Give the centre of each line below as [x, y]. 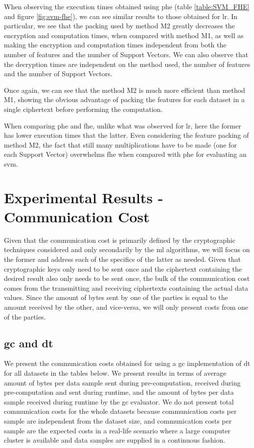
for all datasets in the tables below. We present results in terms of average [115, 373]
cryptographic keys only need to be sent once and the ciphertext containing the [123, 268]
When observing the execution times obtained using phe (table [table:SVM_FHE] [127, 6]
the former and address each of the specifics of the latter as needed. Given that [122, 259]
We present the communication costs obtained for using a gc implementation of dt [127, 363]
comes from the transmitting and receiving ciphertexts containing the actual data [126, 288]
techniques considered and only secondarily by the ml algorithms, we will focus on [127, 249]
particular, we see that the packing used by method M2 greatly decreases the [119, 26]
